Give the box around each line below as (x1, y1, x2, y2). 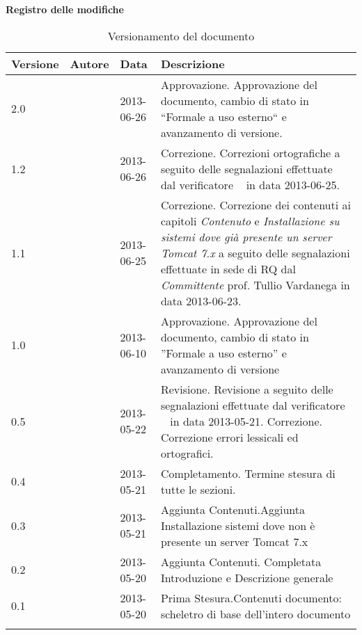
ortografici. (160, 444, 214, 461)
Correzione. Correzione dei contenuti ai (160, 196, 351, 213)
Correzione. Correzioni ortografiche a (160, 144, 340, 161)
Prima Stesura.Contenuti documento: (160, 589, 342, 606)
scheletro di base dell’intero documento (160, 605, 351, 622)
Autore (70, 55, 109, 72)
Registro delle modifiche (6, 2, 124, 16)
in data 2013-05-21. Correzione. (170, 412, 322, 429)
